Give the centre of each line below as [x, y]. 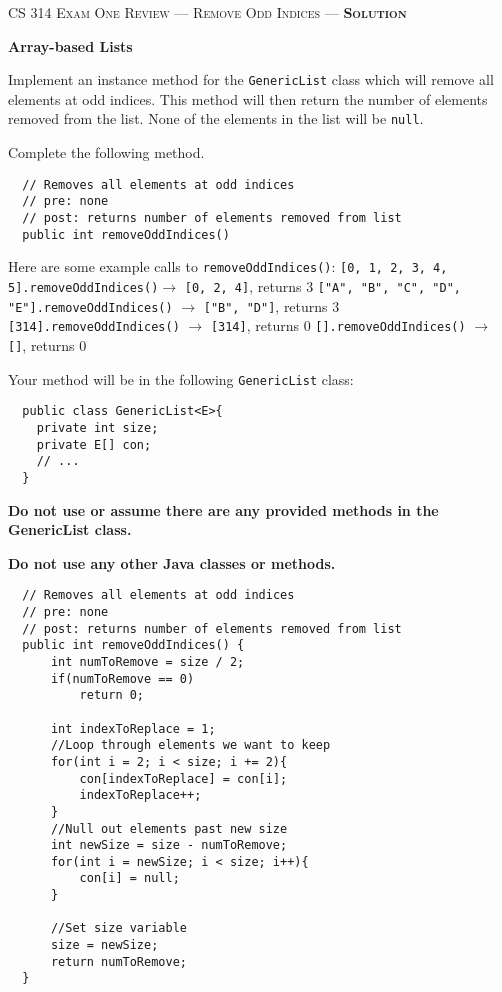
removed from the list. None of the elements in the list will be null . [216, 118]
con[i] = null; [129, 878]
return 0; [112, 695]
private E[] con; [94, 444]
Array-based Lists [70, 45]
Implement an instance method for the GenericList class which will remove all [251, 79]
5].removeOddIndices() [83, 287]
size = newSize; [104, 945]
